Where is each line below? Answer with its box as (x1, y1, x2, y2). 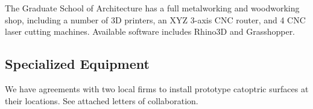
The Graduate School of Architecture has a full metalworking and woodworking (5, 2, 300, 14)
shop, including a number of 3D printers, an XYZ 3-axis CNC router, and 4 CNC (5, 13, 306, 26)
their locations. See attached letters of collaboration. (5, 94, 198, 107)
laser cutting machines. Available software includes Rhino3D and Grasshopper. (5, 25, 296, 38)
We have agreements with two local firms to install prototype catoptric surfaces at (5, 82, 309, 95)
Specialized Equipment (5, 54, 150, 73)
